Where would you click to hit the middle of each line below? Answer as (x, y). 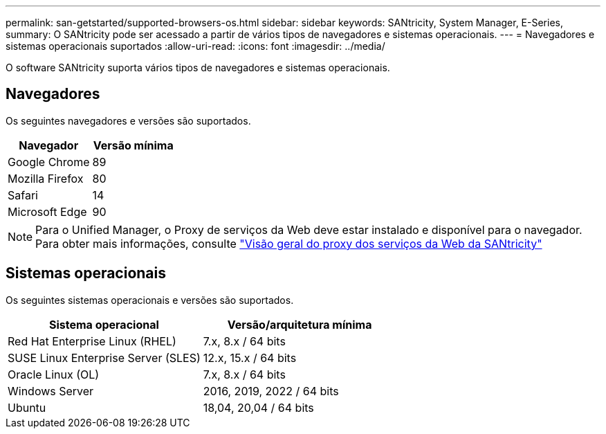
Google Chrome (49, 162)
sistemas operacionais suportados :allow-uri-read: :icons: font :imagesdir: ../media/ (195, 46)
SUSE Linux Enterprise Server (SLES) (104, 358)
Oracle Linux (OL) (54, 374)
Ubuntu (27, 407)
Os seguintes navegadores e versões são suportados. (128, 120)
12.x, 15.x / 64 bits (250, 358)
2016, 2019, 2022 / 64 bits (271, 391)
